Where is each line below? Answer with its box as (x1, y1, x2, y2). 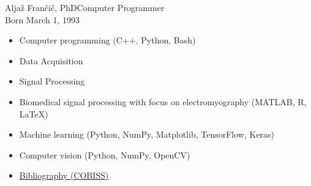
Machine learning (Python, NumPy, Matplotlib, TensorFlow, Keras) (19, 128, 275, 141)
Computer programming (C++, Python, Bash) (19, 34, 196, 46)
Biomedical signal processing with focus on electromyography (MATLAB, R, (19, 95, 307, 108)
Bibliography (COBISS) (19, 169, 109, 182)
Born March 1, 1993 (5, 13, 80, 26)
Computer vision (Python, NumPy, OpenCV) (19, 148, 190, 161)
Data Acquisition (19, 54, 83, 67)
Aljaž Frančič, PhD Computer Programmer (5, 1, 165, 13)
